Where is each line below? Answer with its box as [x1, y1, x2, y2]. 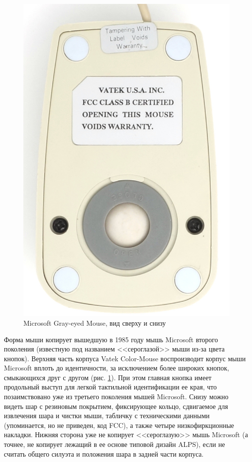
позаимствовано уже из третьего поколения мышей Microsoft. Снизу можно [4, 391, 229, 402]
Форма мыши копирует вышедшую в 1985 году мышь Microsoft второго [4, 334, 218, 344]
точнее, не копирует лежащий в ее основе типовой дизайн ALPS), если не [4, 439, 225, 449]
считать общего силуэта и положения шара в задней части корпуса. [4, 448, 204, 459]
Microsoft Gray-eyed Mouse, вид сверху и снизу [23, 317, 166, 328]
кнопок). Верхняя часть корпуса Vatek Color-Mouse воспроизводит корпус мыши [4, 353, 246, 363]
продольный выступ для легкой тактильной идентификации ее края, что [4, 382, 217, 392]
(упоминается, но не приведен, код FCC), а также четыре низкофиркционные [4, 420, 234, 430]
